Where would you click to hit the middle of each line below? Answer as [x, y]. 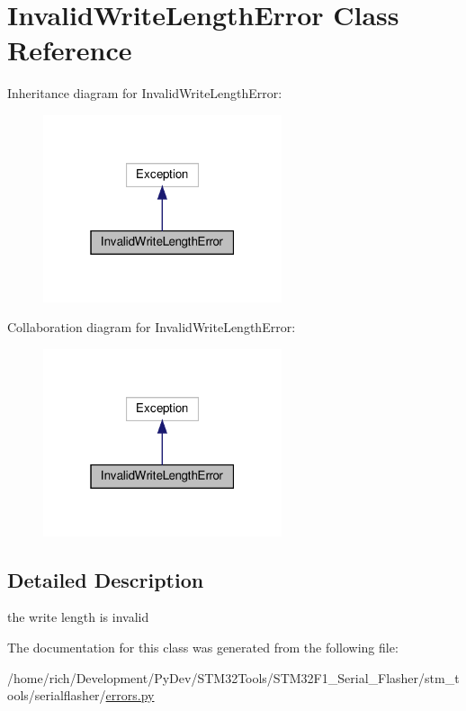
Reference [70, 50]
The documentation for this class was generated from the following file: [203, 648]
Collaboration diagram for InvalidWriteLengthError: [152, 327]
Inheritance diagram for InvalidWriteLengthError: [145, 93]
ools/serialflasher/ [57, 695]
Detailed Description [106, 579]
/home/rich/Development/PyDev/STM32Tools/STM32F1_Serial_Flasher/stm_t [233, 677]
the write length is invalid [78, 617]
